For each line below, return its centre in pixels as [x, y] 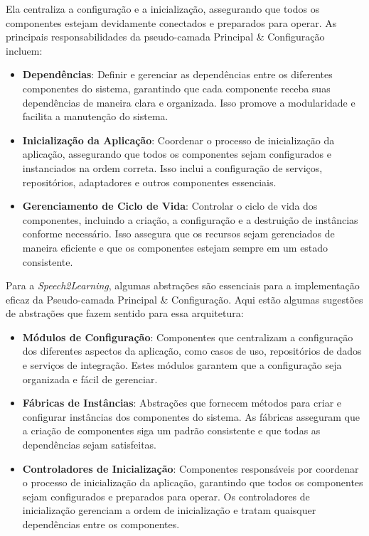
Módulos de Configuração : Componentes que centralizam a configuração [188, 337]
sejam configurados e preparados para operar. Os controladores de [166, 496]
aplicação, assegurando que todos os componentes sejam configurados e [177, 154]
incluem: [24, 50]
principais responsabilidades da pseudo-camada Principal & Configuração [165, 37]
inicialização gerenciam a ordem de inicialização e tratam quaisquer [169, 510]
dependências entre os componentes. [101, 524]
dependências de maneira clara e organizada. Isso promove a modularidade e [189, 102]
